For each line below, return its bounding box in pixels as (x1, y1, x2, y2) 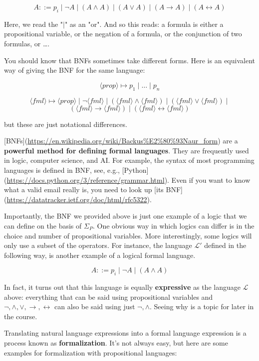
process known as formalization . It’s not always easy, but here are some (4, 338, 228, 348)
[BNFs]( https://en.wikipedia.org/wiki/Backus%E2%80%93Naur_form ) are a (4, 135, 238, 146)
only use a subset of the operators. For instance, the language (4, 240, 192, 250)
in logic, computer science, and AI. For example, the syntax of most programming (4, 155, 255, 165)
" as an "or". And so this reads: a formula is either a (64, 18, 224, 29)
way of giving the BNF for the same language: (4, 65, 145, 75)
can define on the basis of (4, 220, 82, 231)
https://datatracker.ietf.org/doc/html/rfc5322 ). (6, 194, 152, 204)
